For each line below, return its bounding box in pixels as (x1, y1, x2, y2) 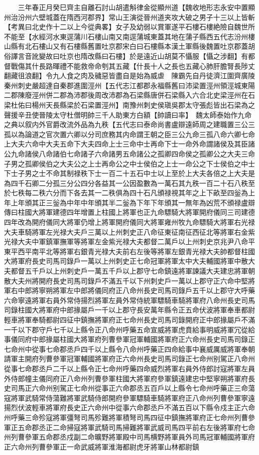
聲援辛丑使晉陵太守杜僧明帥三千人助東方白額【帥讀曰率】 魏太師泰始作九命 (4, 109, 252, 120)
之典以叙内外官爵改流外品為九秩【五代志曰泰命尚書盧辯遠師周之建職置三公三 (4, 119, 255, 130)
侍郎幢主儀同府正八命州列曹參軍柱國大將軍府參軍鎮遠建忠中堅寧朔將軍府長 (10, 373, 255, 383)
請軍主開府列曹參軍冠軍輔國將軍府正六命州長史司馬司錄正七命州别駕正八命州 (4, 353, 255, 364)
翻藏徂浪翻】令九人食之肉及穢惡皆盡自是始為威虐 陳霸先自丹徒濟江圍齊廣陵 (4, 70, 255, 81)
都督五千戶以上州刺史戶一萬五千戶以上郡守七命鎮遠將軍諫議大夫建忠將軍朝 (10, 266, 255, 276)
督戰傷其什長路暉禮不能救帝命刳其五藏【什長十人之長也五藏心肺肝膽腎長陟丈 (4, 60, 255, 71)
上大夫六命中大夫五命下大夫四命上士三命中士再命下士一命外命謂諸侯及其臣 (4, 139, 248, 149)
